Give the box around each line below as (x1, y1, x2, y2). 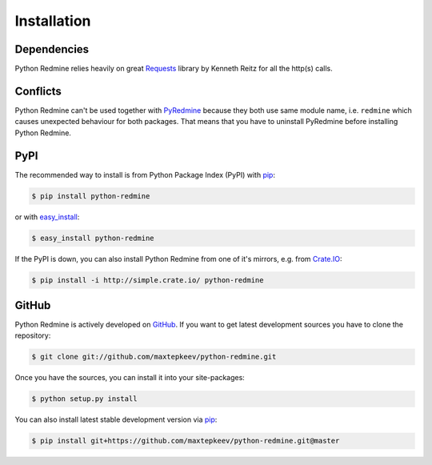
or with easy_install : (14, 212, 80, 222)
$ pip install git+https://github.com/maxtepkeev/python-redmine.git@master (31, 436, 340, 446)
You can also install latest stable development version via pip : (14, 415, 218, 424)
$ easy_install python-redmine (31, 233, 155, 243)
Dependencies (14, 42, 90, 56)
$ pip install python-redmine (31, 191, 150, 200)
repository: (14, 331, 51, 340)
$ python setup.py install (31, 395, 138, 403)
